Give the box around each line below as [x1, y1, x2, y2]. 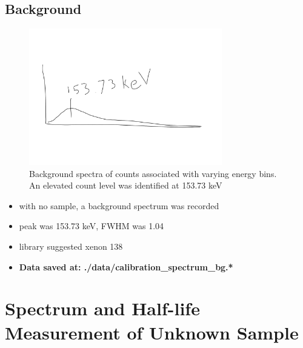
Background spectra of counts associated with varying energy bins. [29, 167, 277, 179]
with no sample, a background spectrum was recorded [19, 199, 219, 212]
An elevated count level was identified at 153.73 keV [29, 179, 222, 192]
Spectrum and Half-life [5, 296, 200, 321]
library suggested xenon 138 [19, 240, 123, 252]
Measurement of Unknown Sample [5, 320, 299, 344]
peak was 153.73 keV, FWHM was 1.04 [19, 219, 164, 232]
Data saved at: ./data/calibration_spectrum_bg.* [19, 260, 233, 273]
